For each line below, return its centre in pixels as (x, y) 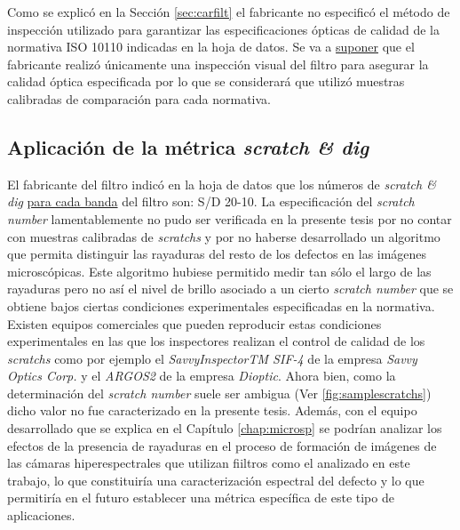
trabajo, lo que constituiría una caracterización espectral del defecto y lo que (216, 480)
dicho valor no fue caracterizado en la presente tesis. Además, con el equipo (212, 410)
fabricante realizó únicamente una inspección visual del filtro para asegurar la (218, 64)
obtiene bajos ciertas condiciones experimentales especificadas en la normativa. (221, 305)
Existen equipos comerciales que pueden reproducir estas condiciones (194, 323)
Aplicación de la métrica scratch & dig (188, 146)
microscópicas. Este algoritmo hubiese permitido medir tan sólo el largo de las (219, 271)
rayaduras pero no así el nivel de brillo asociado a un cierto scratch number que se (230, 289)
